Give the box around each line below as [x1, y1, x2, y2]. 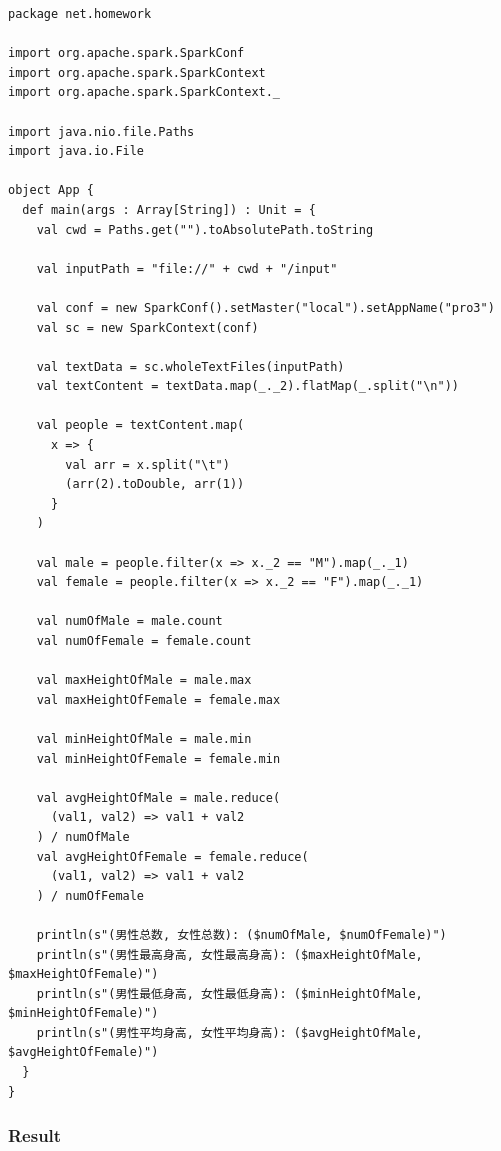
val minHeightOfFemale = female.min [36, 751, 281, 766]
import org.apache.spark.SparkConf [8, 46, 245, 61]
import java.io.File [8, 144, 145, 159]
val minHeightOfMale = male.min [36, 731, 252, 746]
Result [8, 1123, 62, 1148]
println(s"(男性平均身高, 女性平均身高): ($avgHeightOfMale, [36, 1025, 423, 1040]
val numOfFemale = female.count [36, 634, 252, 648]
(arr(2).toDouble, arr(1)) [65, 477, 245, 492]
